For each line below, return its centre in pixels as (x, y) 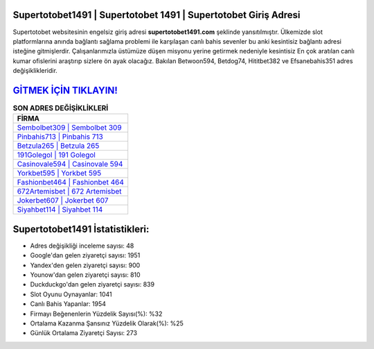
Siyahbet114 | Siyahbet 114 (60, 210)
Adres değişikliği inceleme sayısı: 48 (82, 246)
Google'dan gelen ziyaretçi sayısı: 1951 (85, 255)
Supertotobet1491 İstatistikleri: (81, 229)
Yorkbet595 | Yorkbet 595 (59, 173)
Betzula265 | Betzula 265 (58, 146)
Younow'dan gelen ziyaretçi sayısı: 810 (86, 275)
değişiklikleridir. (35, 71)
